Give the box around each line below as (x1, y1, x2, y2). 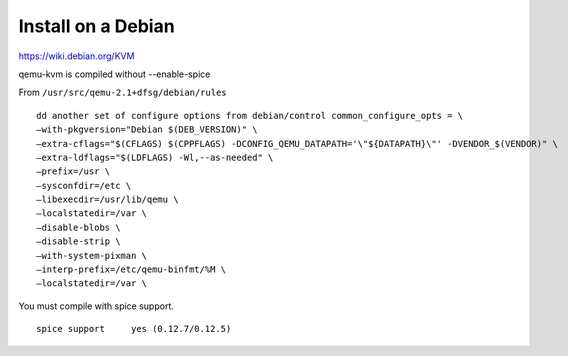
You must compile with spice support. (18, 300, 175, 312)
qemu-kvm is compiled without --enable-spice (18, 68, 211, 80)
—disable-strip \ (36, 236, 121, 247)
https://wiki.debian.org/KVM (18, 50, 135, 62)
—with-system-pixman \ (36, 250, 148, 261)
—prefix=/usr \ (36, 166, 111, 177)
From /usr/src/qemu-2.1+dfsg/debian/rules (18, 86, 227, 99)
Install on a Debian (18, 15, 175, 37)
